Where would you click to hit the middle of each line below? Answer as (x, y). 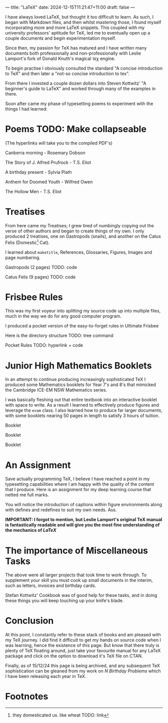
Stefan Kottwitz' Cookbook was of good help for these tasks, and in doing (81, 595)
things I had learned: (26, 109)
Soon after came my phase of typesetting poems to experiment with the (79, 104)
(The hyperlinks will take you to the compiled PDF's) (59, 143)
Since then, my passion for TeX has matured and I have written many (76, 48)
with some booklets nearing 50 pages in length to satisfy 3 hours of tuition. (82, 416)
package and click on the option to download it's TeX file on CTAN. (74, 656)
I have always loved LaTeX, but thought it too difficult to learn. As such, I (79, 17)
